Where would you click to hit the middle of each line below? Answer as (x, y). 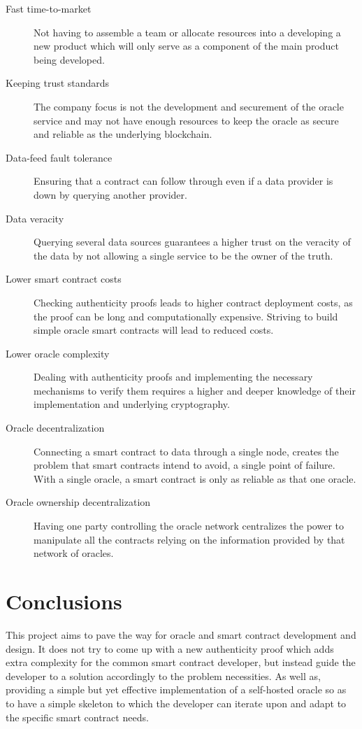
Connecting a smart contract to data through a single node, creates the (186, 451)
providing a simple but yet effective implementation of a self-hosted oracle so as (176, 689)
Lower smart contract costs (64, 279)
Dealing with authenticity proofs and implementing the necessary (173, 377)
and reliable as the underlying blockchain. (123, 134)
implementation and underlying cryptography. (132, 404)
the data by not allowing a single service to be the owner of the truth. (183, 255)
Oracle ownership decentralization (78, 502)
